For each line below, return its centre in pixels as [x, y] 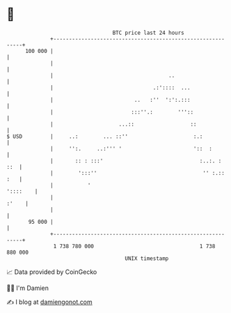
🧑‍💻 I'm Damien [28, 288]
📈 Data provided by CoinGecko [52, 272]
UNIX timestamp [147, 258]
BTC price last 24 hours [149, 33]
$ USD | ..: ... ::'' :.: [105, 136]
